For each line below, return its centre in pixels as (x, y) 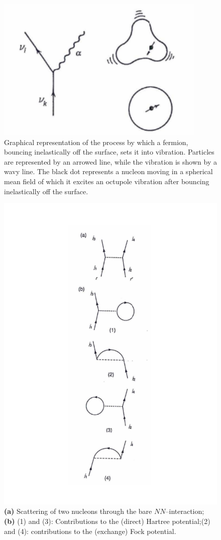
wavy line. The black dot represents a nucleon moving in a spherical (108, 171)
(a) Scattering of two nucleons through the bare (78, 511)
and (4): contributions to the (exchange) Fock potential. (90, 531)
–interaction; (185, 511)
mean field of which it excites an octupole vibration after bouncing (107, 181)
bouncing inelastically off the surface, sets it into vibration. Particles (109, 152)
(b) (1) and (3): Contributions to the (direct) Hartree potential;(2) (107, 521)
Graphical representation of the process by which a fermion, (96, 142)
